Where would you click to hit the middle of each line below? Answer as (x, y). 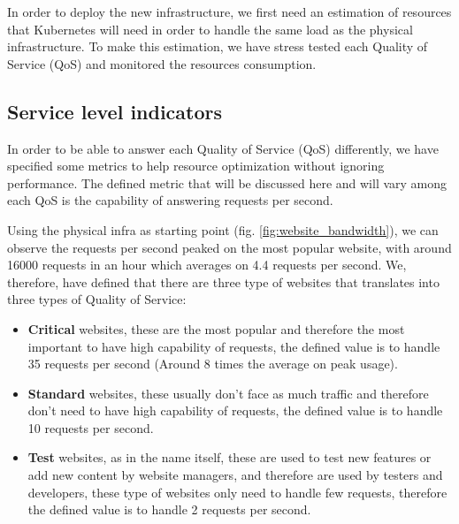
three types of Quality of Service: (97, 299)
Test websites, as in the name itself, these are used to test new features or (229, 457)
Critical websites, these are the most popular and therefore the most (216, 328)
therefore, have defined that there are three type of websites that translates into (223, 281)
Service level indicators (115, 111)
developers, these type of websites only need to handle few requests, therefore (237, 492)
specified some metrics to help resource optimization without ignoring (196, 166)
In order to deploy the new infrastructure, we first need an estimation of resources (229, 11)
